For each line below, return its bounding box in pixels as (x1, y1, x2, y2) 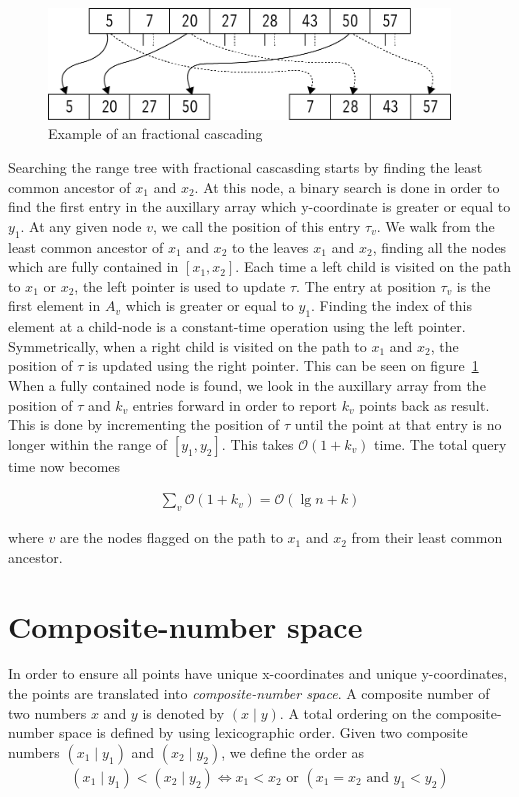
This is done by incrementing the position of (8, 414, 280, 435)
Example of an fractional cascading (48, 123, 263, 144)
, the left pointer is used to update (74, 275, 286, 296)
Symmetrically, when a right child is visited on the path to (8, 335, 367, 356)
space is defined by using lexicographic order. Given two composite (58, 722, 468, 743)
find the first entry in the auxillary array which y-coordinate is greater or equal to (8, 196, 511, 217)
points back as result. (359, 394, 490, 415)
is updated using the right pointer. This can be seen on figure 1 (88, 355, 479, 376)
